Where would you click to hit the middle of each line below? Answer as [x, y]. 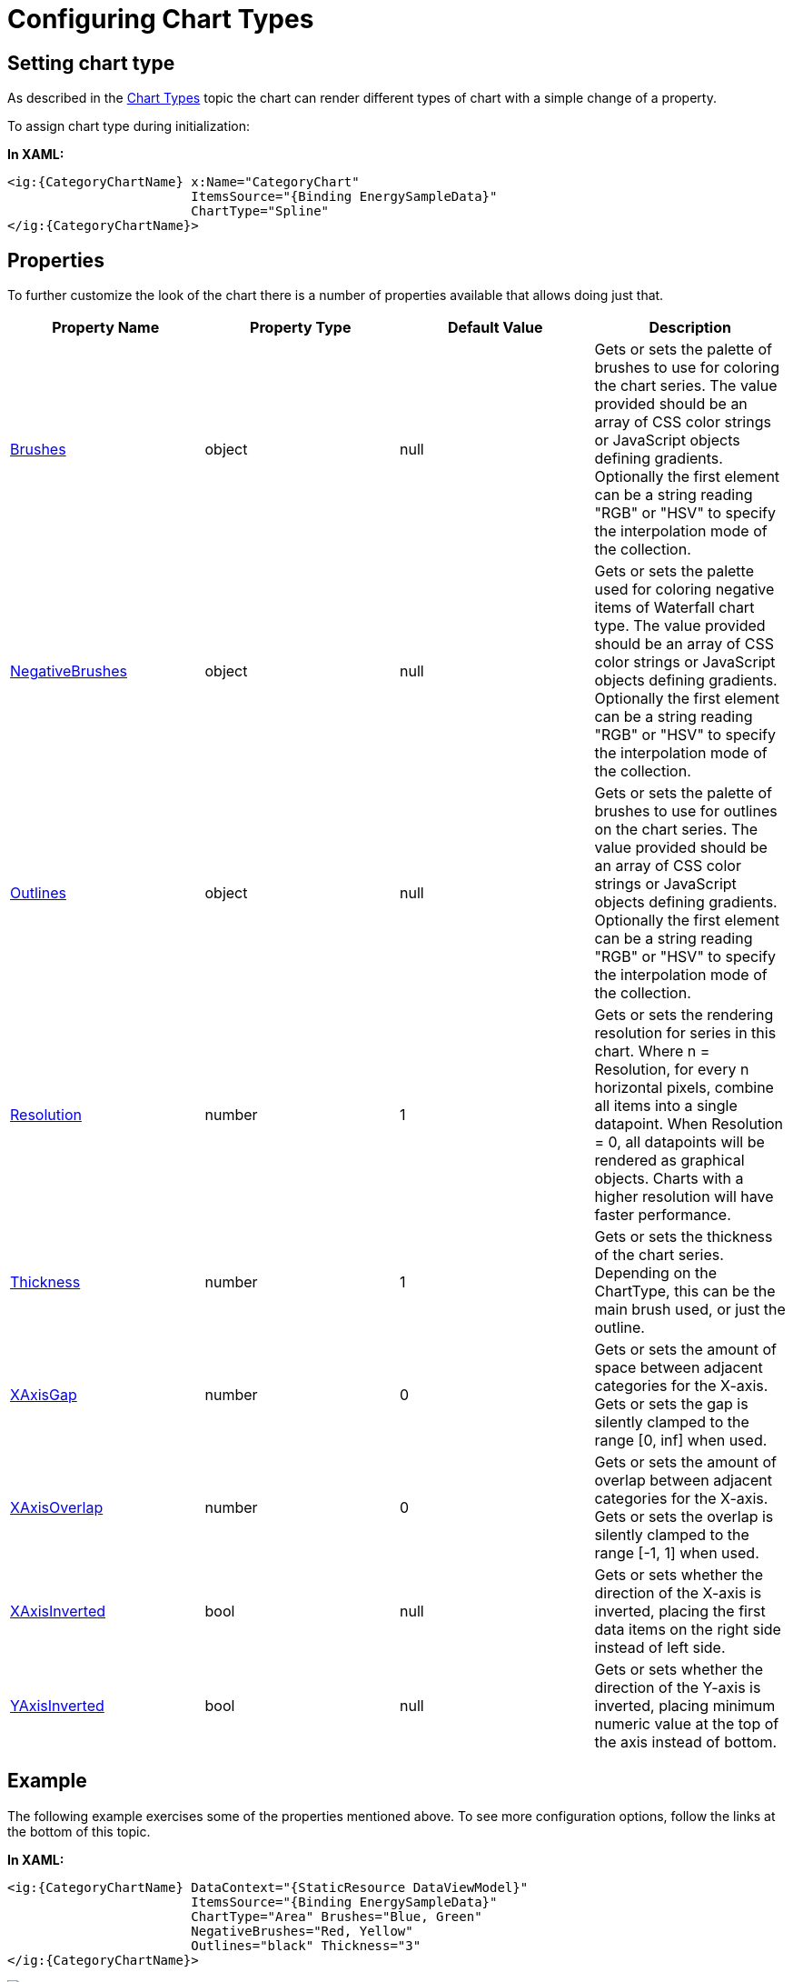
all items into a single [666, 1106]
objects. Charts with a [669, 1179]
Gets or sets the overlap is [684, 1517]
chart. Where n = [652, 1051]
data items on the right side [688, 1630]
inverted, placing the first [680, 1612]
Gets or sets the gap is [671, 1404]
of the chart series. [659, 1255]
